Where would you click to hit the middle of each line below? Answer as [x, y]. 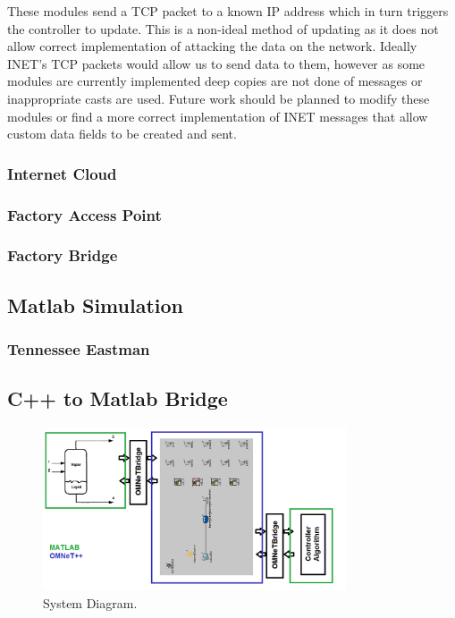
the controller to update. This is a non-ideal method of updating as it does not [223, 28]
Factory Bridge [63, 255]
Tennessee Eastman [79, 348]
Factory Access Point [84, 214]
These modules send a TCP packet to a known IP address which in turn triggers [228, 11]
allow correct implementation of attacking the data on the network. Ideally [212, 46]
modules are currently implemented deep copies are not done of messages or [215, 81]
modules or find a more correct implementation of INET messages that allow [218, 116]
